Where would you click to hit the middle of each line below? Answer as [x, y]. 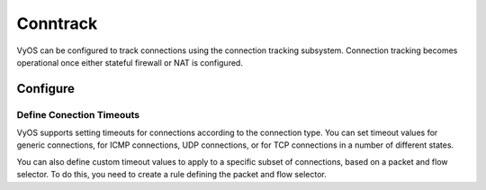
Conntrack [57, 23]
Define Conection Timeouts [78, 114]
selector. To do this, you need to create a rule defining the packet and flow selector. [172, 175]
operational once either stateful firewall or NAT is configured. [130, 62]
